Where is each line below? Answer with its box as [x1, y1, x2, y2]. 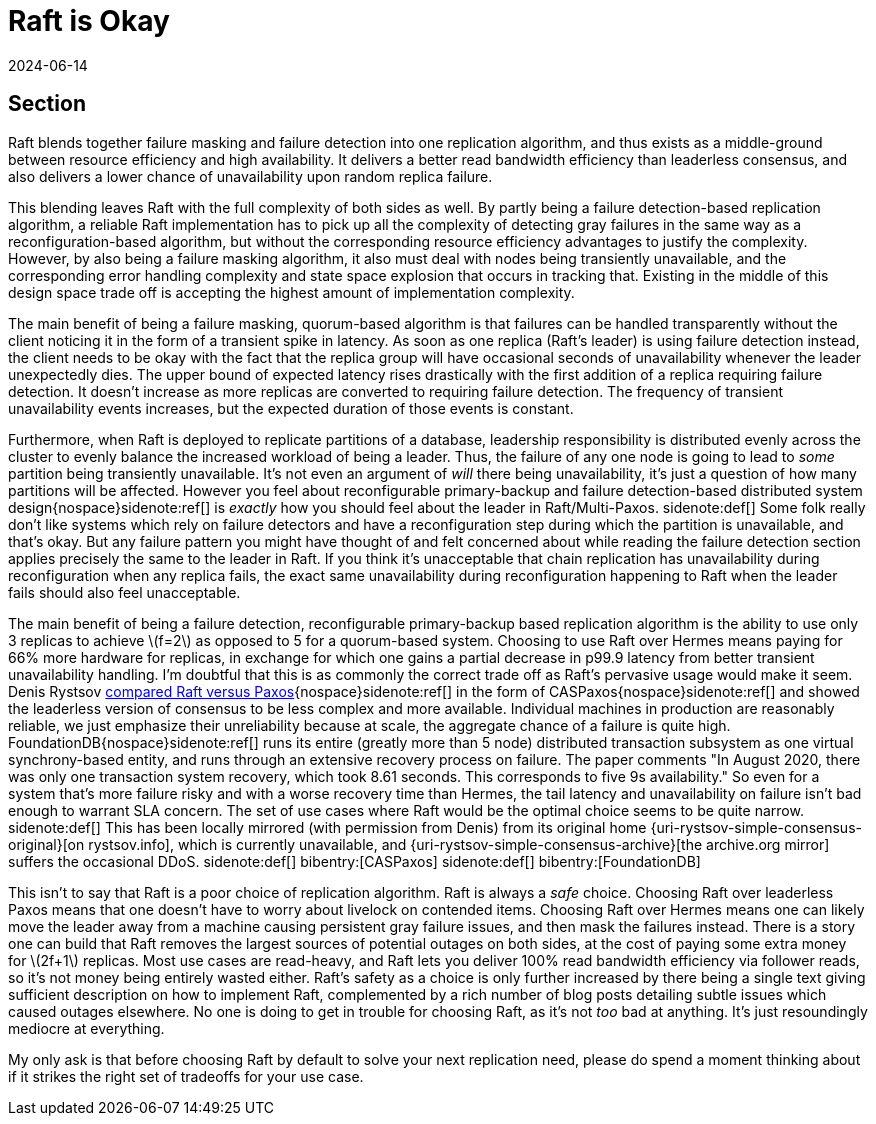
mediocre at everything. [8, 1019, 165, 1037]
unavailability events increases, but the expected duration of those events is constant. [8, 399, 574, 417]
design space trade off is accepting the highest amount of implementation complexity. [8, 283, 575, 301]
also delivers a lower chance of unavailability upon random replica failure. [8, 167, 493, 185]
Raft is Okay [8, 4, 170, 38]
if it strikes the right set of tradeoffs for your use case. [8, 1067, 364, 1085]
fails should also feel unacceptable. [8, 583, 241, 601]
